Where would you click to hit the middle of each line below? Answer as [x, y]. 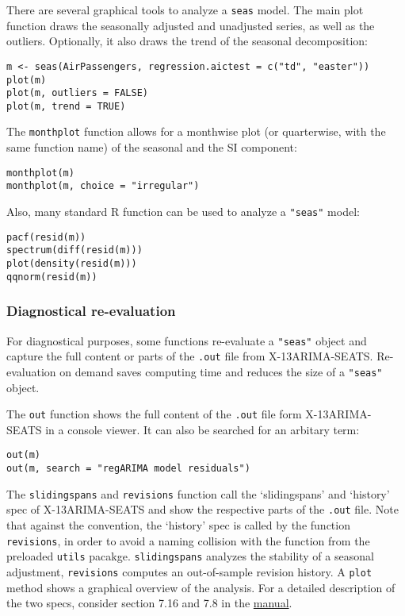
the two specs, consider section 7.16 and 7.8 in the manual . [149, 603]
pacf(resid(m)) [46, 237]
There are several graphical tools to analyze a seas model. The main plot [185, 10]
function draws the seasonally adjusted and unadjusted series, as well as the [191, 25]
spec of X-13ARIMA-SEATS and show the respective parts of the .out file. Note [202, 509]
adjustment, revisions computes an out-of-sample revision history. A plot [189, 571]
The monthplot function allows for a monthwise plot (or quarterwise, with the [196, 131]
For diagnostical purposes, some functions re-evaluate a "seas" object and [187, 340]
